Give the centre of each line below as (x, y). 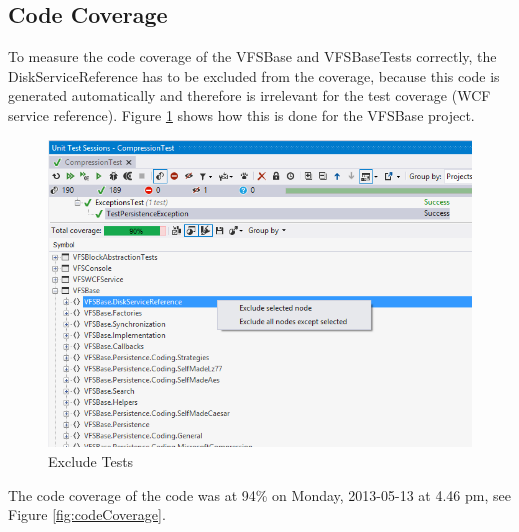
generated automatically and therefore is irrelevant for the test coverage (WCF (249, 95)
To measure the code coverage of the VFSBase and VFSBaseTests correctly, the (252, 56)
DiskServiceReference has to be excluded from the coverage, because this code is (254, 75)
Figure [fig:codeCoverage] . (87, 514)
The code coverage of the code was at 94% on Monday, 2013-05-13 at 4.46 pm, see (259, 494)
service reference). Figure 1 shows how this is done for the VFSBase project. (241, 114)
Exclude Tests (91, 460)
